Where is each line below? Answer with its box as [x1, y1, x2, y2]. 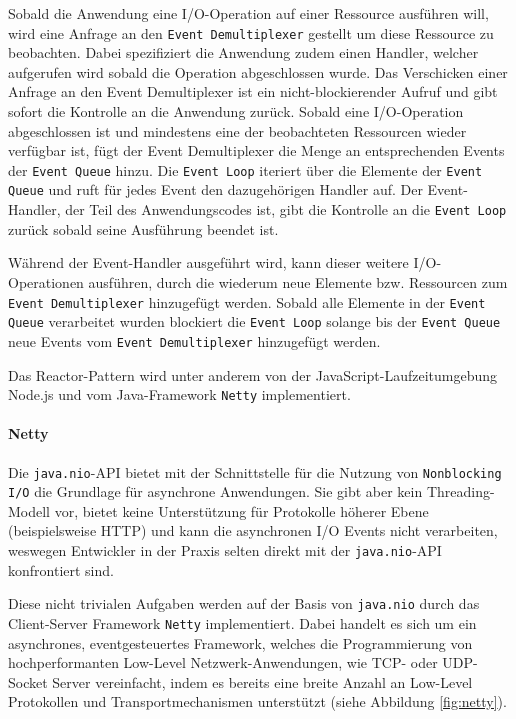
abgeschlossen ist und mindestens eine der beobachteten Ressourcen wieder [8, 120, 467, 141]
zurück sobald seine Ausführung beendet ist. [8, 218, 279, 239]
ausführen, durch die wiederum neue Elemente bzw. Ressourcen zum [88, 271, 508, 292]
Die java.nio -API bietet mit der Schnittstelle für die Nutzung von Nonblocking [8, 461, 502, 482]
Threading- [426, 481, 495, 502]
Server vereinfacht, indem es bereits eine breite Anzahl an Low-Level [52, 671, 473, 692]
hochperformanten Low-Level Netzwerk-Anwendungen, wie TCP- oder [8, 652, 438, 673]
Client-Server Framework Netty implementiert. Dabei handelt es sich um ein [8, 612, 477, 633]
